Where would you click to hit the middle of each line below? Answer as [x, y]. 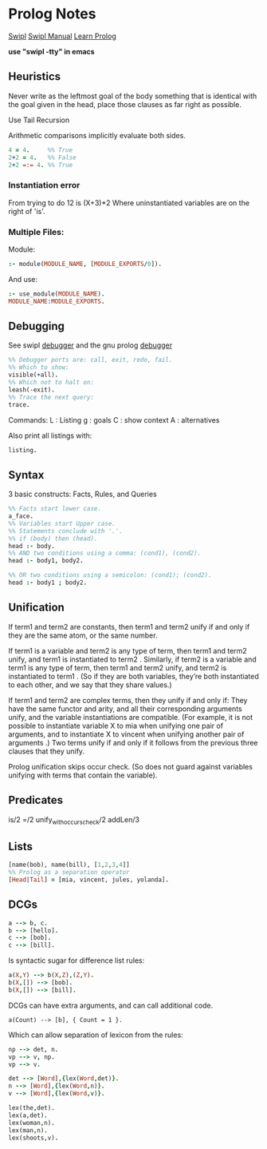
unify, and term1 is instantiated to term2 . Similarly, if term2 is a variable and [132, 659]
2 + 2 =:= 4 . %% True [41, 165]
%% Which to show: [39, 368]
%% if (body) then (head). [53, 539]
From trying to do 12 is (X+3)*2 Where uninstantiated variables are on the [129, 203]
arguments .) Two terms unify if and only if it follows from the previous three [133, 742]
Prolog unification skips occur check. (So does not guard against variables [131, 766]
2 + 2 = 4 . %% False [43, 157]
